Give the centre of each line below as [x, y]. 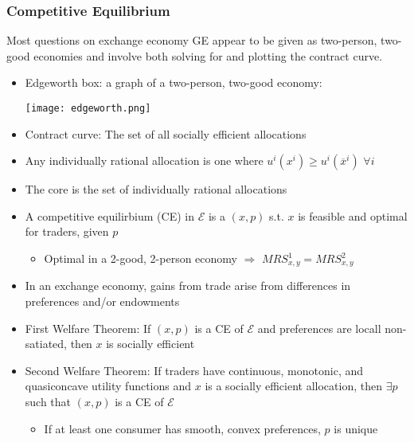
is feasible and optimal [353, 215]
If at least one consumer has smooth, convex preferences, [182, 428]
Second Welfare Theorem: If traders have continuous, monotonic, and [194, 370]
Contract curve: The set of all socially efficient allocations [166, 133]
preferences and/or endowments [102, 301]
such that [48, 402]
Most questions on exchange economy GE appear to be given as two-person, [192, 40]
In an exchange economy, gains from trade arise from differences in [188, 286]
